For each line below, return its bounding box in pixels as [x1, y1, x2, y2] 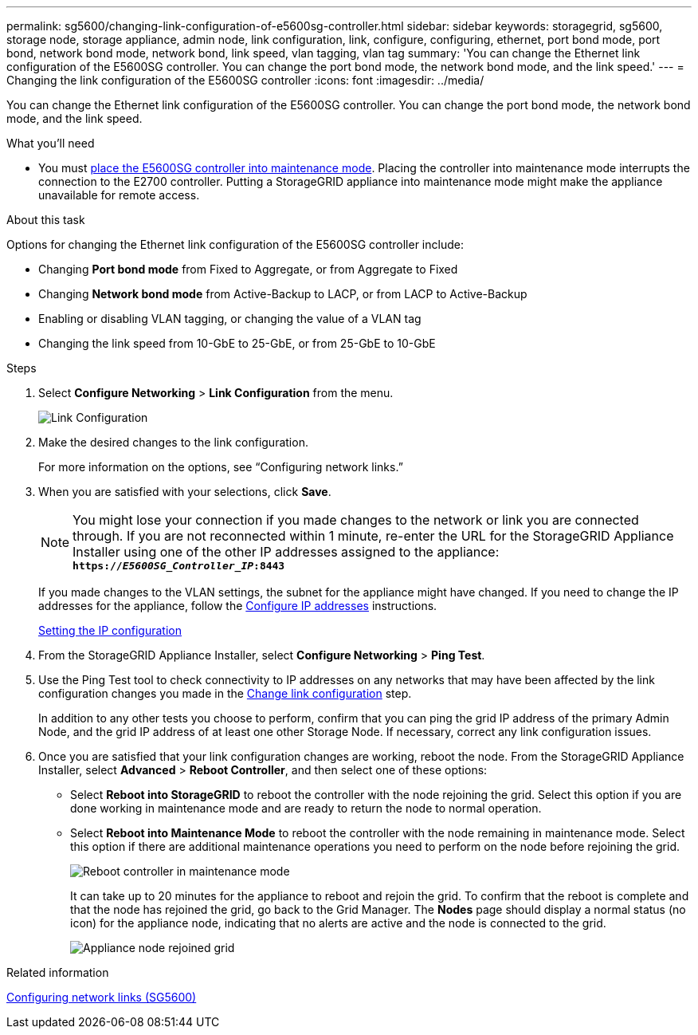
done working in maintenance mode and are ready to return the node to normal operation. [70, 801, 542, 815]
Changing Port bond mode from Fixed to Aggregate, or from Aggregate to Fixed [38, 262, 458, 276]
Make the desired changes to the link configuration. [38, 435, 308, 449]
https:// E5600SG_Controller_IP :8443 [73, 560, 285, 572]
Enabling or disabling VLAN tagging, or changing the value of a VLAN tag [38, 312, 422, 325]
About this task [6, 213, 85, 226]
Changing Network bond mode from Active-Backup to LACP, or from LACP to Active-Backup [38, 287, 527, 301]
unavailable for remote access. [38, 188, 200, 202]
